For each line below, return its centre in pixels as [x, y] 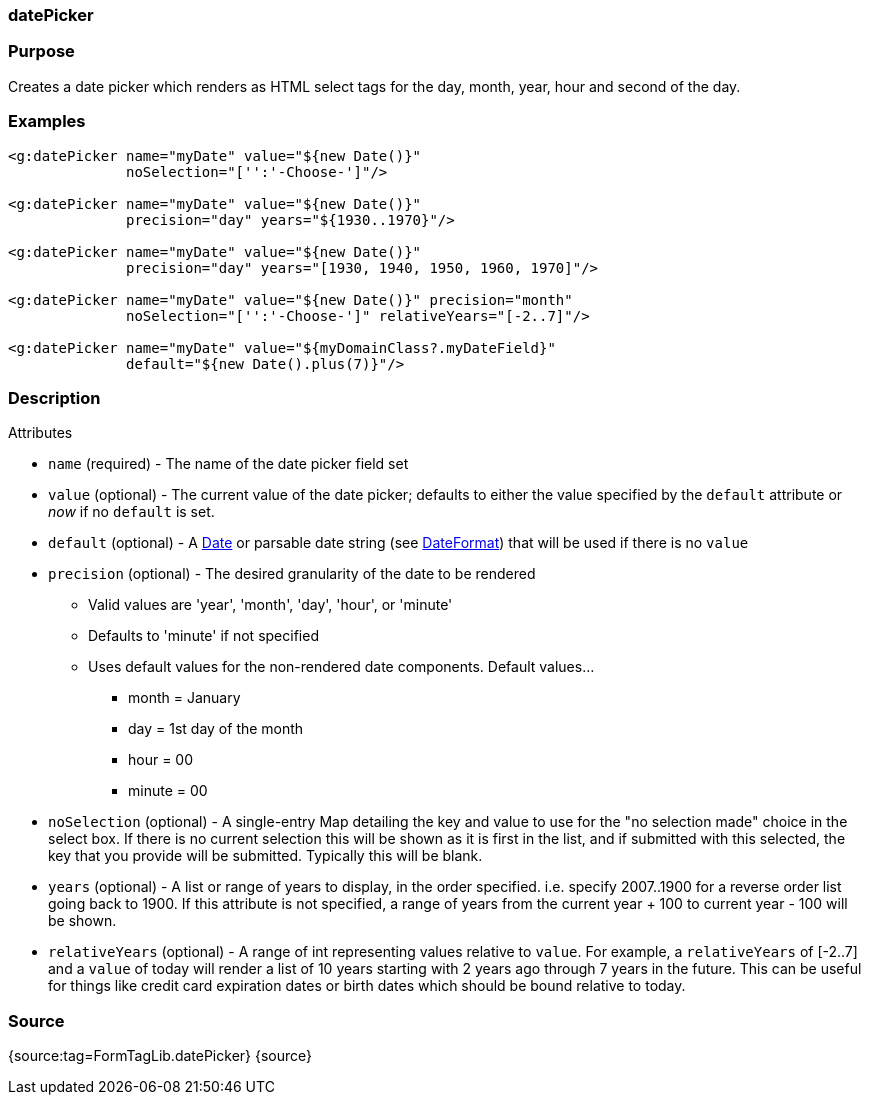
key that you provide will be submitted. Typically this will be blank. [265, 856]
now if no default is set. [131, 512]
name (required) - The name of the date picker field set [228, 464]
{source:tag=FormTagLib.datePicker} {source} [160, 1055]
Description [54, 397]
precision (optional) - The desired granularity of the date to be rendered [292, 574]
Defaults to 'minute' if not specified [203, 636]
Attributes [40, 433]
